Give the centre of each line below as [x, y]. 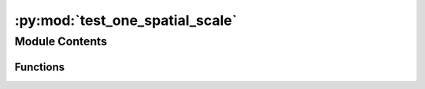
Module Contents [61, 41]
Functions [40, 67]
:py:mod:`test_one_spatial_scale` [126, 20]
